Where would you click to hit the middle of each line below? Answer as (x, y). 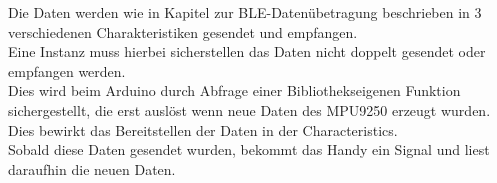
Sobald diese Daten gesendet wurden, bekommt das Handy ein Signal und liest (249, 149)
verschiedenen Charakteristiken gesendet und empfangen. (183, 31)
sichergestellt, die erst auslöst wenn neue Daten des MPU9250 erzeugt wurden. (249, 109)
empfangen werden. (67, 70)
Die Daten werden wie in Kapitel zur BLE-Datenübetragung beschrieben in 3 (245, 12)
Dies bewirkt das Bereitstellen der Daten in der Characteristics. (203, 129)
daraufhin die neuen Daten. (92, 168)
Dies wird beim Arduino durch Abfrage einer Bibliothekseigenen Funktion (234, 90)
